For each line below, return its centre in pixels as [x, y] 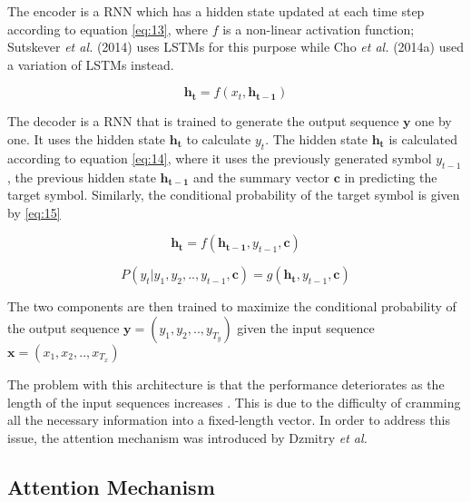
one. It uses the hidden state [87, 138]
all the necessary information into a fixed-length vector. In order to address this [229, 420]
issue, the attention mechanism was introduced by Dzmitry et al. [187, 437]
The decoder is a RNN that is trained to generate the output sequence [203, 121]
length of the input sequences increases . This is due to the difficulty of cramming [234, 402]
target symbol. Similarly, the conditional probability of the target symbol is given [234, 195]
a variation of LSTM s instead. [91, 64]
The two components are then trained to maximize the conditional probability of [232, 306]
